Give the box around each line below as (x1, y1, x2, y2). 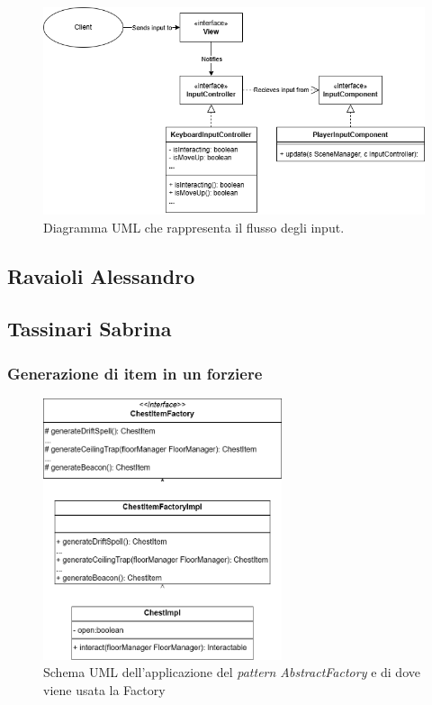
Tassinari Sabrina (7, 315, 172, 343)
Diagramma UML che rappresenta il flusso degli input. (43, 217, 345, 236)
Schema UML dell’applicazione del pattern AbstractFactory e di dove (43, 663, 420, 682)
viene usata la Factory (43, 680, 166, 699)
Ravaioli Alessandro (7, 261, 195, 289)
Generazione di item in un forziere (7, 362, 263, 384)
